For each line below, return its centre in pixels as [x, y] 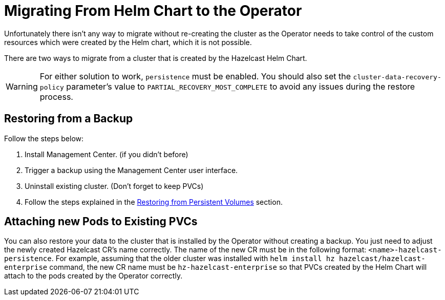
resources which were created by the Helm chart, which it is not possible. [128, 42]
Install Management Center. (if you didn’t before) [107, 154]
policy [52, 87]
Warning [22, 86]
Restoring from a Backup [69, 119]
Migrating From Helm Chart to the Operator [153, 11]
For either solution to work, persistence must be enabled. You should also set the [195, 76]
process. [56, 97]
